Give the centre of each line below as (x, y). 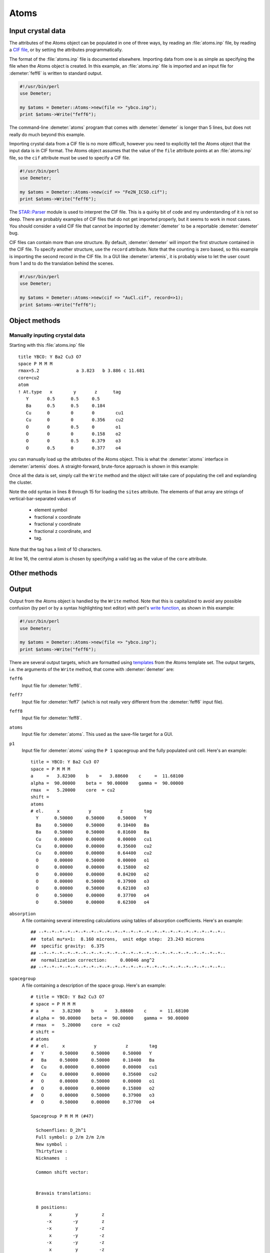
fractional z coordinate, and (63, 531)
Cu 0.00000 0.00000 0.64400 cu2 (94, 853)
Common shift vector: (62, 1172)
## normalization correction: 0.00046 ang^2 (93, 960)
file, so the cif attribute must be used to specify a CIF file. (70, 157)
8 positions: (52, 1207)
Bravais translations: (63, 1193)
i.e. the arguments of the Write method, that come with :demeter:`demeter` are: (92, 670)
